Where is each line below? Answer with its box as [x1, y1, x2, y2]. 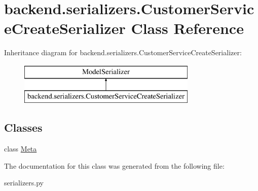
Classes [4, 120, 43, 135]
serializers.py [4, 177, 44, 188]
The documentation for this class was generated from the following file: [4, 160, 225, 171]
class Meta [4, 143, 37, 154]
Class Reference [131, 18, 244, 39]
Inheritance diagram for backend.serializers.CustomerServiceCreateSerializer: [4, 47, 242, 58]
